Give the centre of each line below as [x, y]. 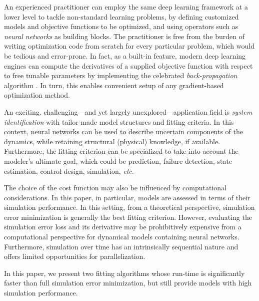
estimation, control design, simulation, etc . [69, 171]
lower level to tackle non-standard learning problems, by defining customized [121, 16]
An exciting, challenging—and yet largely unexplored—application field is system [128, 111]
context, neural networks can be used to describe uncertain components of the [124, 131]
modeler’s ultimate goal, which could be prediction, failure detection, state [118, 161]
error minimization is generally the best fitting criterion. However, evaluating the [128, 217]
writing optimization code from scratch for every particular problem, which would [129, 46]
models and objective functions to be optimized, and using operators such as [121, 26]
